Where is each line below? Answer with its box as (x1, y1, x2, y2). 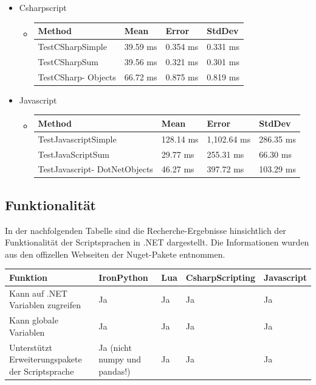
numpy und (98, 353, 141, 366)
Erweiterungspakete (9, 353, 82, 366)
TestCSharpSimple (38, 40, 107, 52)
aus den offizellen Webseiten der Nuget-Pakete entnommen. (5, 247, 225, 260)
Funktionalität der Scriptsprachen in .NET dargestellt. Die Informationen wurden (5, 236, 309, 249)
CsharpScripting (185, 270, 256, 283)
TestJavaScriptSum (38, 147, 109, 160)
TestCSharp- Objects (38, 70, 116, 83)
